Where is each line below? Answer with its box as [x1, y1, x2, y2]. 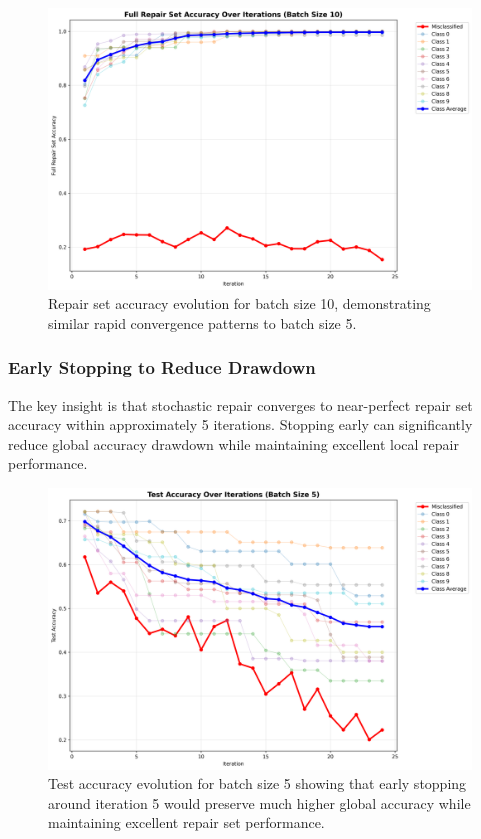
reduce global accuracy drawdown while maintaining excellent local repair [8, 433, 459, 454]
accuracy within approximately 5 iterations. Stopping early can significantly [8, 414, 473, 435]
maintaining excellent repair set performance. [48, 812, 325, 833]
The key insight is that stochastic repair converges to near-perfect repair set [8, 394, 473, 415]
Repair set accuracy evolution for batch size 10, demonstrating [48, 293, 431, 314]
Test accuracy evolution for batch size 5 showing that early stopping [48, 773, 467, 794]
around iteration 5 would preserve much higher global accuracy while [48, 792, 471, 813]
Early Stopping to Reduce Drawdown [8, 355, 316, 380]
